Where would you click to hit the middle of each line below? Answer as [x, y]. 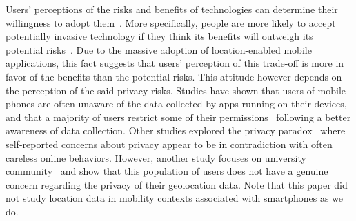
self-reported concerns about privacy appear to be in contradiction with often [169, 144]
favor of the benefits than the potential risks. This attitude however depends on [174, 76]
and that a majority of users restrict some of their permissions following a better [178, 117]
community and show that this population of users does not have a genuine [167, 171]
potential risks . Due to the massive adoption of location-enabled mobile [159, 49]
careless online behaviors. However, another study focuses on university [156, 157]
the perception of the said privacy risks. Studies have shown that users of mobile [176, 90]
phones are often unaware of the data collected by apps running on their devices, [176, 104]
